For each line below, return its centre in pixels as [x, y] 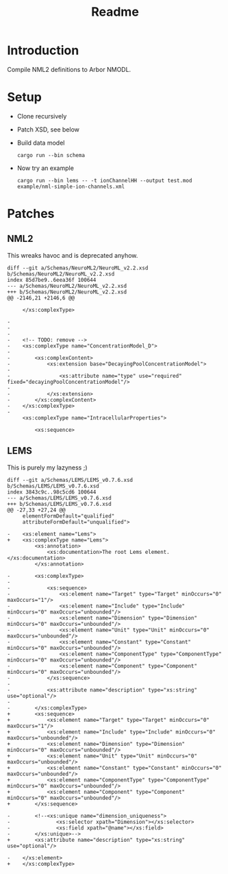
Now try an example [45, 168]
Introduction [43, 50]
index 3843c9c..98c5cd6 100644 [52, 492]
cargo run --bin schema [51, 155]
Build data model [41, 143]
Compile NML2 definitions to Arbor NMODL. [69, 69]
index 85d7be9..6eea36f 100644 [52, 280]
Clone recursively [42, 116]
